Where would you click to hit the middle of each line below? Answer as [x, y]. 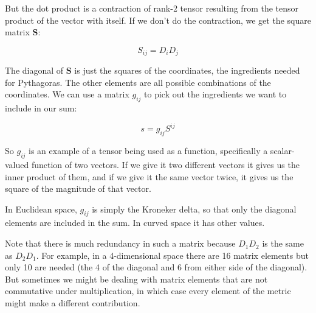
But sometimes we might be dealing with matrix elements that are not [136, 279]
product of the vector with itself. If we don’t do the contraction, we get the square [158, 20]
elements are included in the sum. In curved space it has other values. [135, 223]
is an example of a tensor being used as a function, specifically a [148, 151]
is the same [283, 243]
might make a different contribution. [73, 303]
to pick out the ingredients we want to [215, 94]
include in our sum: [41, 108]
